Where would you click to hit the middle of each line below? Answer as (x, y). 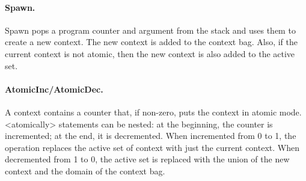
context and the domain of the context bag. (85, 170)
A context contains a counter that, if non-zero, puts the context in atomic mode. (153, 112)
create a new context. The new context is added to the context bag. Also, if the (151, 42)
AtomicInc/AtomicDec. (54, 89)
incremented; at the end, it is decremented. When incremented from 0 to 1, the (151, 136)
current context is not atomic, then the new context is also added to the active (150, 53)
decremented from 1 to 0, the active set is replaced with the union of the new (147, 159)
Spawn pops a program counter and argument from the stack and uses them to (150, 30)
